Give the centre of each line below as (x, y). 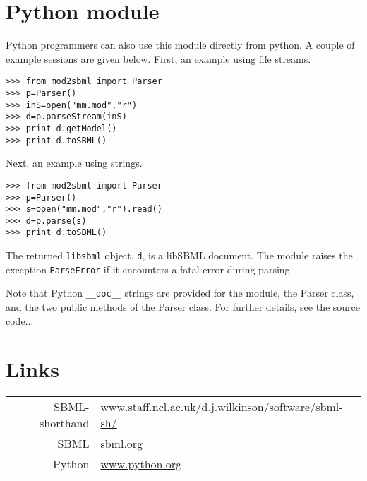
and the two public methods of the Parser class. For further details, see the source (183, 307)
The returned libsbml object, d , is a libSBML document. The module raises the (179, 255)
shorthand (65, 423)
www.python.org (141, 464)
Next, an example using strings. (74, 163)
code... (20, 320)
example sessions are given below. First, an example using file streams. (158, 58)
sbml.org (122, 444)
